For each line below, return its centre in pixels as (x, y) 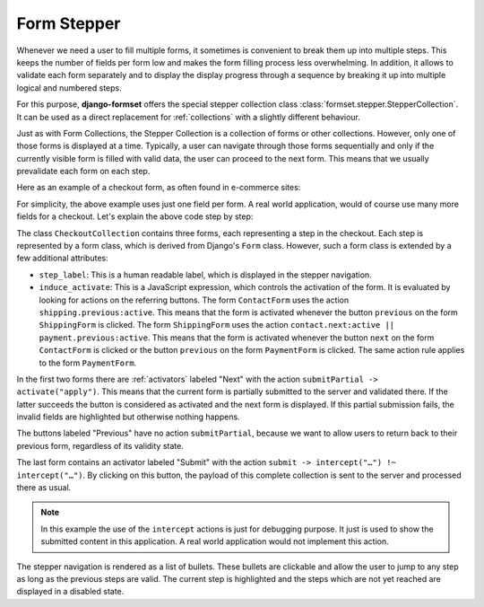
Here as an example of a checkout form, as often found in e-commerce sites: (159, 188)
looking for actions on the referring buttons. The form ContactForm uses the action (194, 300)
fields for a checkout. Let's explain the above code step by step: (135, 216)
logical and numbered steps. (69, 88)
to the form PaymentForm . (88, 363)
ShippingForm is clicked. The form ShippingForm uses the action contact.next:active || (217, 325)
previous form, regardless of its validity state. (100, 445)
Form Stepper (69, 23)
